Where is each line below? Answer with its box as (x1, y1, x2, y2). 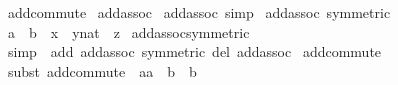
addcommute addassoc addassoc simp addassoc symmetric (7, 2, 391, 22)
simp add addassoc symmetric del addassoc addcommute (7, 41, 382, 62)
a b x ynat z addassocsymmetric (7, 21, 250, 42)
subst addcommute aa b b (7, 60, 197, 81)
